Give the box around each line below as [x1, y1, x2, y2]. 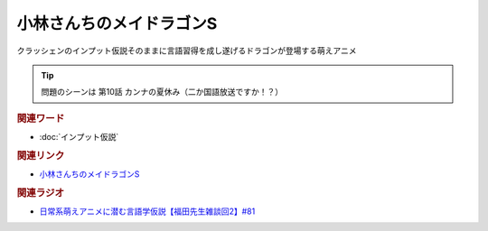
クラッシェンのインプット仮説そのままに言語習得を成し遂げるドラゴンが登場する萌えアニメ [16, 45, 357, 56]
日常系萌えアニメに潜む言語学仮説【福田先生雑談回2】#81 [39, 206, 256, 217]
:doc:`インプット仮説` [39, 131, 119, 142]
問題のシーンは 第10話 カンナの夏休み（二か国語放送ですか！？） [41, 87, 284, 97]
